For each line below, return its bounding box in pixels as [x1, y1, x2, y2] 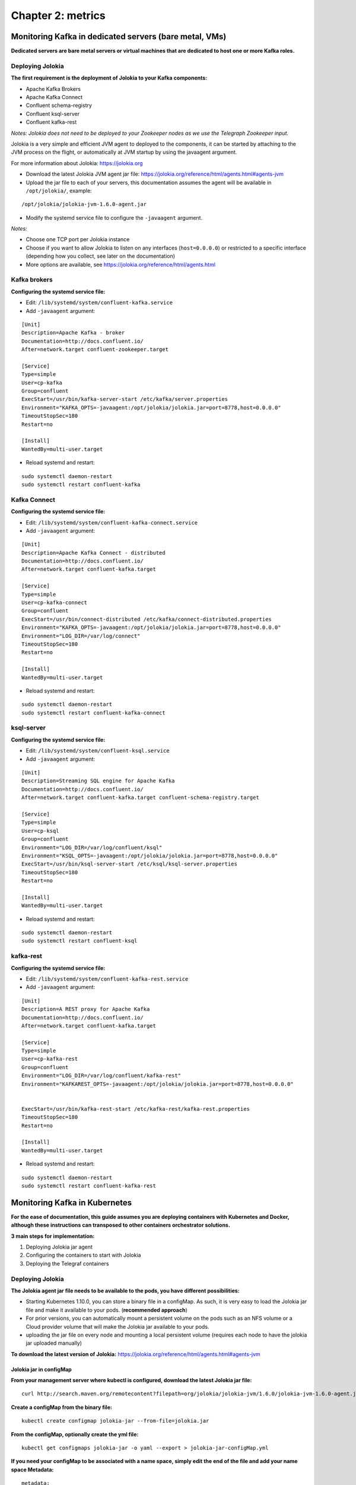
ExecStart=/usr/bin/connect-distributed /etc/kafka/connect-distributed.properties [21, 615, 272, 623]
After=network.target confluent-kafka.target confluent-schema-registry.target [21, 794, 259, 801]
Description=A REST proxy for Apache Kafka [21, 1006, 150, 1013]
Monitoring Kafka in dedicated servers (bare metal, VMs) [11, 31, 227, 42]
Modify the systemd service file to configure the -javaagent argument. [26, 214, 203, 221]
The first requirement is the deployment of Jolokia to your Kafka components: [11, 74, 208, 81]
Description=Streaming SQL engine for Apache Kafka [21, 778, 175, 784]
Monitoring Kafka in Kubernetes [11, 1198, 132, 1208]
